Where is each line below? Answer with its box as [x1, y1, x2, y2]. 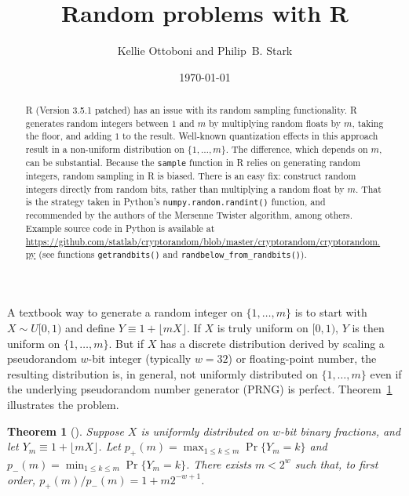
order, [7, 471, 36, 487]
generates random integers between [25, 116, 169, 129]
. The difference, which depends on [225, 143, 368, 156]
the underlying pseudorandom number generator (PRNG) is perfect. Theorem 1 [7, 381, 393, 397]
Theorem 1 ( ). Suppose [7, 422, 124, 439]
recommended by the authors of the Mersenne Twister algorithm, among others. [25, 208, 353, 222]
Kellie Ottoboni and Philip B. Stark [117, 42, 293, 59]
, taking [352, 116, 384, 129]
